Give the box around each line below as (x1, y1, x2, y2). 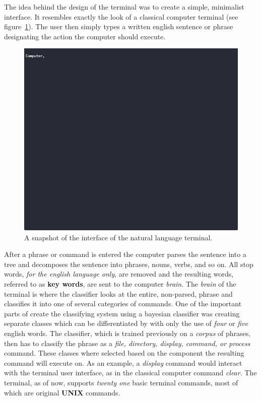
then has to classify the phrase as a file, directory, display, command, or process (4, 338, 250, 348)
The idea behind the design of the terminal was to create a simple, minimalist (4, 2, 244, 12)
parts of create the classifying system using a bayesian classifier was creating (4, 308, 240, 318)
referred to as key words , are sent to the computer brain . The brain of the (4, 279, 236, 289)
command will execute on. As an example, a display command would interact (4, 357, 242, 368)
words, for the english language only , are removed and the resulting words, (4, 269, 234, 279)
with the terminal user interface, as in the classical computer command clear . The (4, 367, 257, 378)
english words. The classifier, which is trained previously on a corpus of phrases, (4, 328, 251, 338)
